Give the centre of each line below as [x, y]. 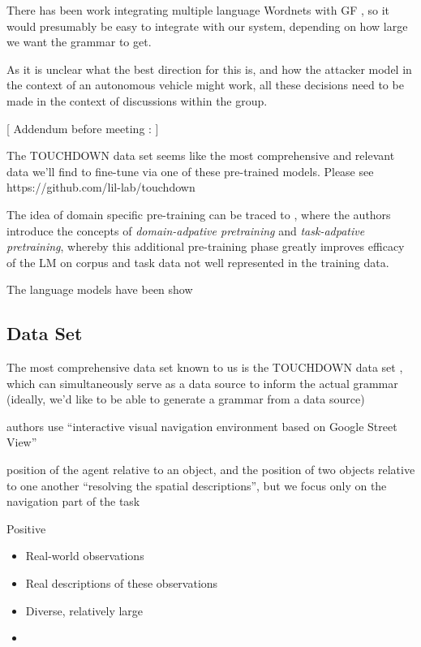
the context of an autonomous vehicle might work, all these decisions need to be [205, 85]
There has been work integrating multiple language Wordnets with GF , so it [198, 10]
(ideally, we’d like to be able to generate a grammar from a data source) [186, 399]
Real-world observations [85, 556]
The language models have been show [100, 289]
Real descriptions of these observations [122, 583]
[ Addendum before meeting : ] [83, 128]
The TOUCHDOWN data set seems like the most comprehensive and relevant [201, 155]
